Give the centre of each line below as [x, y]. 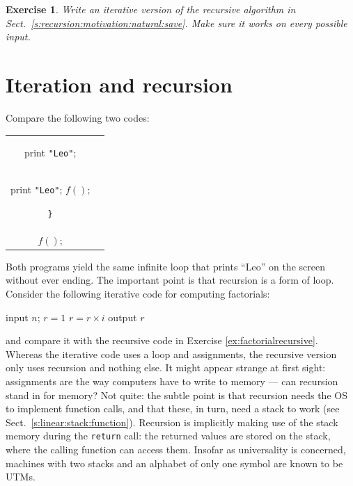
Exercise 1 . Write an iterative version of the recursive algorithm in [151, 9]
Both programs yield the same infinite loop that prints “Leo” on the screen [165, 266]
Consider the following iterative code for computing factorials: [138, 293]
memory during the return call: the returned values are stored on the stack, [168, 436]
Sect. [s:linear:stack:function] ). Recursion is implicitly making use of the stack [172, 422]
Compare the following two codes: [78, 117]
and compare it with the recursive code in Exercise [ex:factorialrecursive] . [162, 340]
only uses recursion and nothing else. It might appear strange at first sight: [166, 367]
